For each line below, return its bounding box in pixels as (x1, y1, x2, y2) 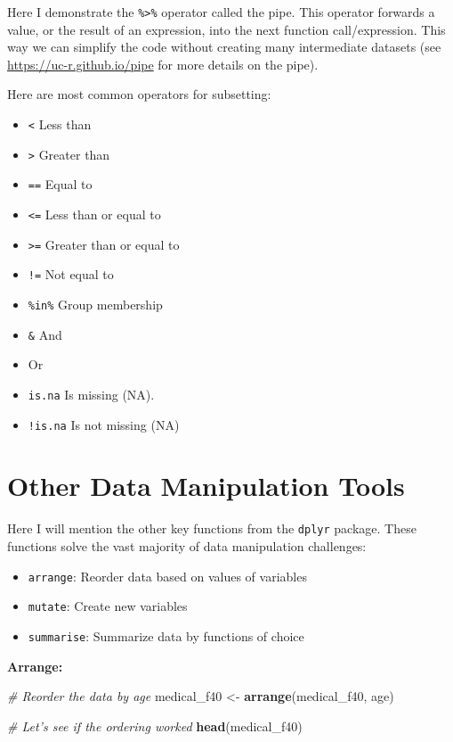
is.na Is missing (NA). (28, 384, 155, 403)
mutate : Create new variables (28, 597, 188, 615)
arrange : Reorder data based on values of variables (28, 566, 307, 585)
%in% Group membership (28, 294, 163, 313)
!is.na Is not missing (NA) (28, 415, 180, 433)
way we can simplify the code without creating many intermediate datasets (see (7, 37, 441, 56)
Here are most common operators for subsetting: (7, 85, 271, 103)
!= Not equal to (28, 265, 114, 284)
